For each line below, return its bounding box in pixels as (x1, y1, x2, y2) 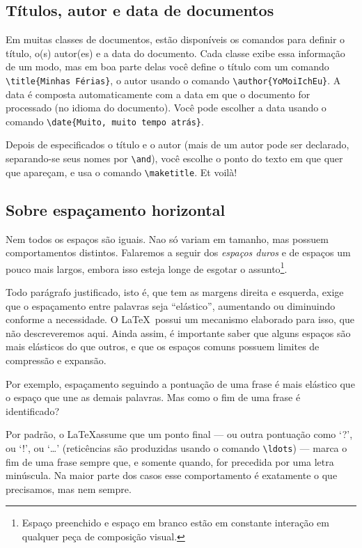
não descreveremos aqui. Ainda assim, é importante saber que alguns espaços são (6, 325, 351, 340)
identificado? (6, 403, 60, 418)
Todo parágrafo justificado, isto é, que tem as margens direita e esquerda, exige (6, 285, 344, 299)
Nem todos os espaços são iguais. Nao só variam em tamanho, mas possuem (6, 231, 329, 246)
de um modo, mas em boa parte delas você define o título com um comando (6, 59, 329, 74)
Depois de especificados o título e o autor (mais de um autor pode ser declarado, (6, 137, 349, 152)
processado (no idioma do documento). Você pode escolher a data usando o (6, 100, 326, 115)
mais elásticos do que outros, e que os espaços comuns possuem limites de (6, 339, 320, 354)
